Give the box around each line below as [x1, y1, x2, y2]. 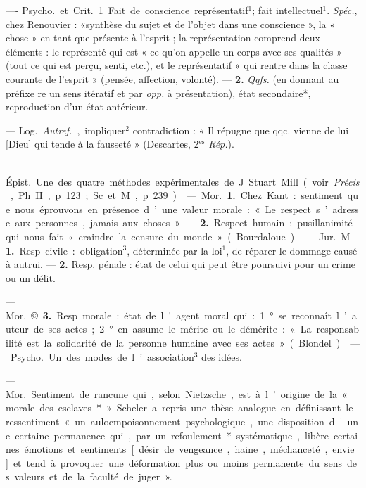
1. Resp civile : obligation [6, 243, 123, 257]
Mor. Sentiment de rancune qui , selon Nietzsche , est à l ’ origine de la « [6, 386, 348, 401]
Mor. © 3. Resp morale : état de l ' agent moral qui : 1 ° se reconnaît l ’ [6, 307, 347, 322]
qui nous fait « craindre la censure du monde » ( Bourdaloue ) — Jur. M [6, 229, 351, 243]
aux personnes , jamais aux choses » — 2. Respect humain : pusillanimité [15, 215, 353, 230]
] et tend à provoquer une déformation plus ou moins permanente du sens [6, 455, 343, 470]
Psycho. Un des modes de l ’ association [10, 349, 194, 364]
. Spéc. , [327, 3, 358, 17]
